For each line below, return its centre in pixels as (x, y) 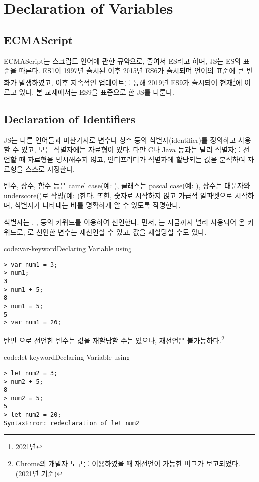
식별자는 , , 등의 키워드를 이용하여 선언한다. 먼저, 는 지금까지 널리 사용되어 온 (125, 222)
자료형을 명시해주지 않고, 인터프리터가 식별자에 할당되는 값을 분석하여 (136, 159)
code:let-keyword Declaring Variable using (67, 357)
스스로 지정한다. (50, 169)
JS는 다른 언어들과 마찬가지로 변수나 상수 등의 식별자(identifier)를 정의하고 (120, 139)
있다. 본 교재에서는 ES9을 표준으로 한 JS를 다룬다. (97, 92)
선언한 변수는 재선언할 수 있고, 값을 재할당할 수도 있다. (121, 232)
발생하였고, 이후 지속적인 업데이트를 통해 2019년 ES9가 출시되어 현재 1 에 (130, 81)
